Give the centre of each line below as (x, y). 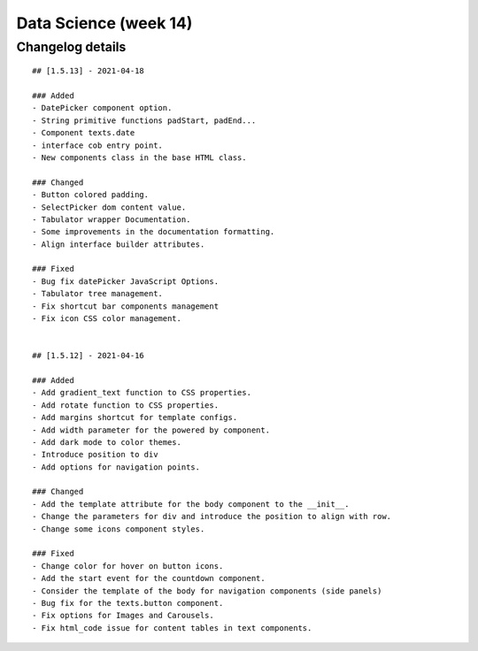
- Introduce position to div (95, 455)
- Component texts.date (84, 133)
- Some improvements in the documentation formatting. (154, 232)
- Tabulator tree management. (98, 294)
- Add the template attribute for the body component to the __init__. (191, 504)
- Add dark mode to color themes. (107, 442)
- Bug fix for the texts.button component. (128, 603)
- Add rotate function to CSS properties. (126, 405)
